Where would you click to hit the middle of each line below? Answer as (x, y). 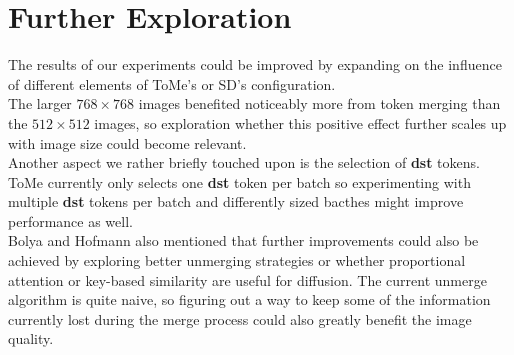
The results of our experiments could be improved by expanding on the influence (255, 64)
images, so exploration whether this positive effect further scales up (300, 122)
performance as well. (70, 220)
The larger (40, 103)
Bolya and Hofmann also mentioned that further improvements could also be (243, 240)
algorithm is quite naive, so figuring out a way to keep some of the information (249, 299)
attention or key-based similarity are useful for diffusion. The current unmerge (247, 279)
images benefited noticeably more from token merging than (319, 103)
